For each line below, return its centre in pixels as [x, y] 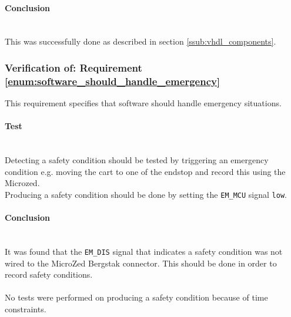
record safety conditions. [49, 274]
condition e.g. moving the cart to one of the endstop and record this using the [145, 171]
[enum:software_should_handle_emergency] [113, 81]
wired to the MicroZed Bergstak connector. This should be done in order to [141, 263]
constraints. [26, 308]
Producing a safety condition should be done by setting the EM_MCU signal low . [146, 194]
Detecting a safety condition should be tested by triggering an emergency [137, 160]
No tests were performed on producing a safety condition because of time [136, 297]
